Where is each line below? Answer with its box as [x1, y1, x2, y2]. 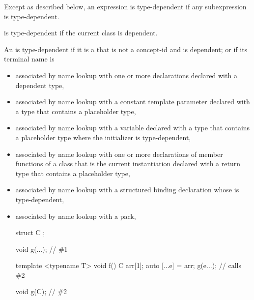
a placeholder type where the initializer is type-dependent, [15, 132, 191, 142]
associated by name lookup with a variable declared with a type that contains [15, 122, 250, 133]
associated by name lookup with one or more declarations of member [15, 149, 223, 159]
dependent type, [15, 80, 64, 90]
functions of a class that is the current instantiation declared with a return [15, 158, 240, 169]
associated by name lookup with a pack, [15, 210, 136, 221]
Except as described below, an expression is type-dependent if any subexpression [4, 1, 247, 11]
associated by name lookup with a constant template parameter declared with [15, 96, 250, 107]
